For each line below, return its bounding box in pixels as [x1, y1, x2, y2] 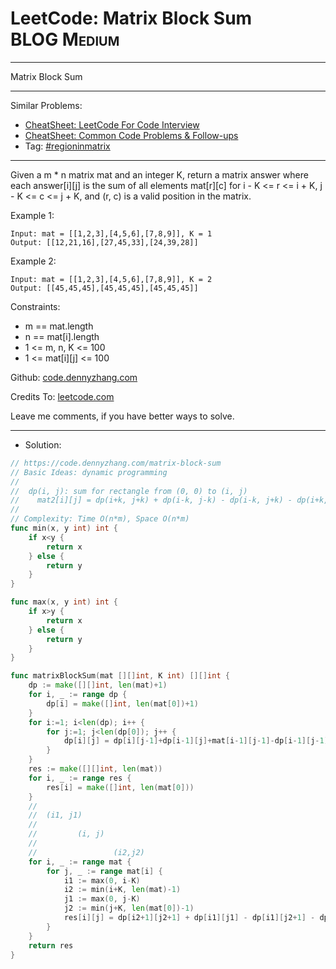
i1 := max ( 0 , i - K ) [63, 875, 141, 886]
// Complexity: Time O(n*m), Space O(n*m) [10, 514, 190, 524]
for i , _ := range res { [28, 773, 132, 783]
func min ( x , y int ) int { [10, 523, 118, 534]
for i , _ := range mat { [28, 857, 132, 867]
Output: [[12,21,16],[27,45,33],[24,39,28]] [10, 237, 199, 247]
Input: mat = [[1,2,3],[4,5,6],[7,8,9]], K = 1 [10, 228, 213, 239]
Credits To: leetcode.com [10, 390, 115, 402]
